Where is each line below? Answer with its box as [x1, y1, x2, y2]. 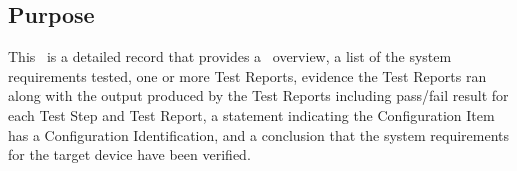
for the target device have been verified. [8, 144, 251, 165]
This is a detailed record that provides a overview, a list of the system [8, 46, 452, 67]
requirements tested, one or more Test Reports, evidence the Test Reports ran [8, 65, 487, 86]
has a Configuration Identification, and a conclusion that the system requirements [8, 124, 510, 145]
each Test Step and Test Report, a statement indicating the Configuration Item [8, 104, 495, 125]
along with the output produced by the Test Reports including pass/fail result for [8, 85, 509, 106]
